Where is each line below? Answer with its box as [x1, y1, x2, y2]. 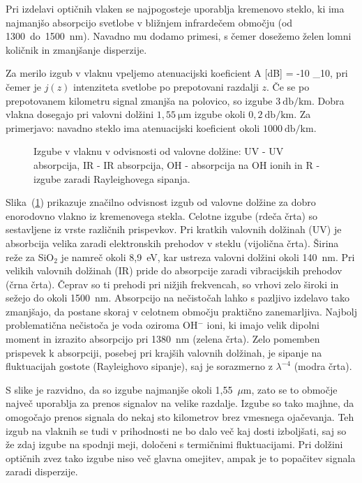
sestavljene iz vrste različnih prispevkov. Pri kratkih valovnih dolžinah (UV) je [6, 222, 342, 237]
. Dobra [312, 93, 345, 107]
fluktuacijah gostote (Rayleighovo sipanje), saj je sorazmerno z [6, 359, 273, 373]
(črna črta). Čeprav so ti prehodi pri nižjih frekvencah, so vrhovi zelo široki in [6, 276, 339, 291]
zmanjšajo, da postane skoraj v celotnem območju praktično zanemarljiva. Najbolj [6, 304, 357, 318]
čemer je [6, 79, 41, 94]
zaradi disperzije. [6, 464, 78, 479]
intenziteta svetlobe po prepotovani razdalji [73, 79, 259, 94]
